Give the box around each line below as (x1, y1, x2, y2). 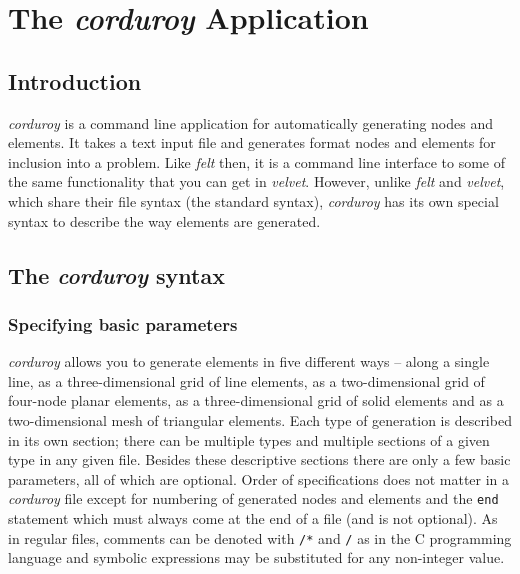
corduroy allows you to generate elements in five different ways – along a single (8, 351, 490, 372)
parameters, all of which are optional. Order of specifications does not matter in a (8, 468, 510, 489)
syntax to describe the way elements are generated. (8, 210, 321, 231)
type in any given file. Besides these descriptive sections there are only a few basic (8, 449, 511, 470)
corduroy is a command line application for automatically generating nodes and (8, 112, 493, 133)
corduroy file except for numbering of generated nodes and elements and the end (8, 488, 499, 509)
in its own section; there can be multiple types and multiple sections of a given (8, 429, 490, 450)
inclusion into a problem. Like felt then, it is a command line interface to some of (8, 151, 506, 172)
